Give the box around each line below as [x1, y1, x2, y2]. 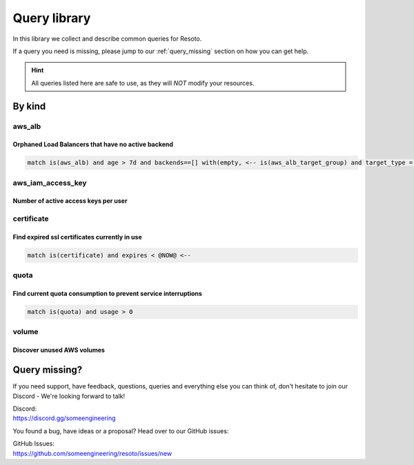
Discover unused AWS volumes [12, 346, 105, 355]
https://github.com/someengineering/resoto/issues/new [12, 449, 172, 457]
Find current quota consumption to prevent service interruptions [12, 290, 203, 298]
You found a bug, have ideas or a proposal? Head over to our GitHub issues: [12, 426, 229, 435]
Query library [12, 10, 91, 26]
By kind [12, 100, 46, 112]
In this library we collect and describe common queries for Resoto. [12, 34, 202, 43]
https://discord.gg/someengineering [12, 414, 116, 422]
